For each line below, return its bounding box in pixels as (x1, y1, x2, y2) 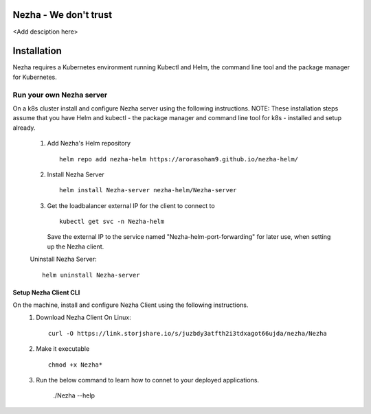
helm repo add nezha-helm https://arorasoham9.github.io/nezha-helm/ (59, 155, 299, 163)
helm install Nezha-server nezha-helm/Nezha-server (59, 186, 237, 194)
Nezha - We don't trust (12, 9, 113, 21)
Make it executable (36, 345, 90, 353)
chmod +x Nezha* (48, 360, 103, 369)
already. (12, 124, 36, 132)
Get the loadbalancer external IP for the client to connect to (47, 201, 216, 209)
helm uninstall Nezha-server (42, 271, 140, 279)
